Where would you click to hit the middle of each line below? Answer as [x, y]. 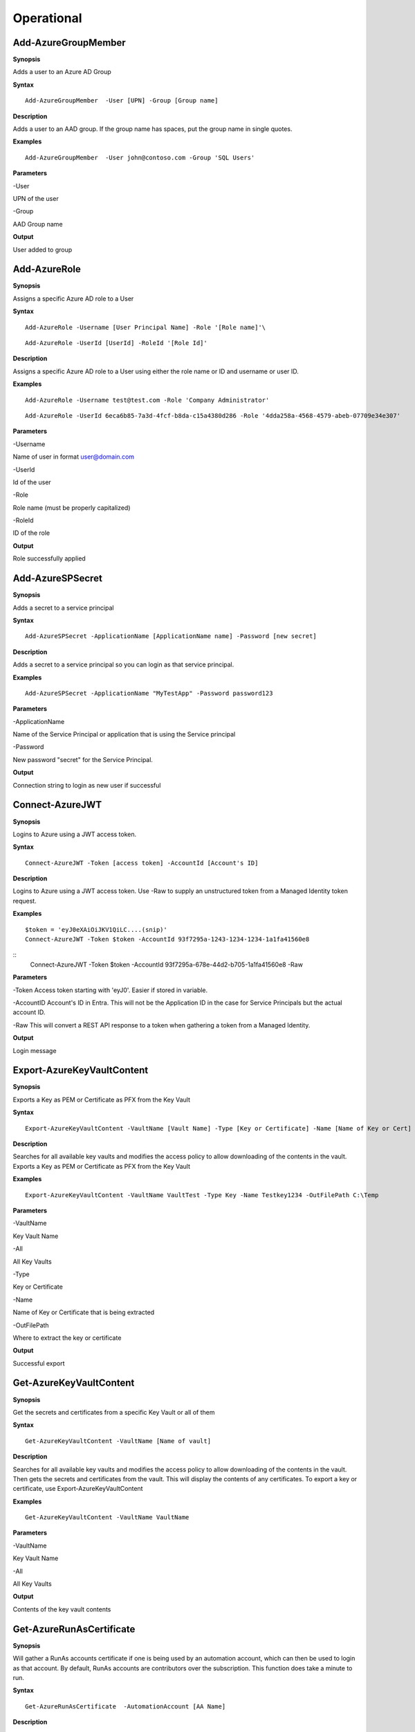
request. [25, 901]
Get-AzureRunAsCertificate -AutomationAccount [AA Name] [126, 1706]
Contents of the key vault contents [62, 1609]
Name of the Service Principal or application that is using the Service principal [124, 734]
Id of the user [32, 482]
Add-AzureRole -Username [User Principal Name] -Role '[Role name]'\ [146, 327]
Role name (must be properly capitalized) [72, 507]
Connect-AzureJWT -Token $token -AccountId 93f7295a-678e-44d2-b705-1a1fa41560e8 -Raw [167, 964]
